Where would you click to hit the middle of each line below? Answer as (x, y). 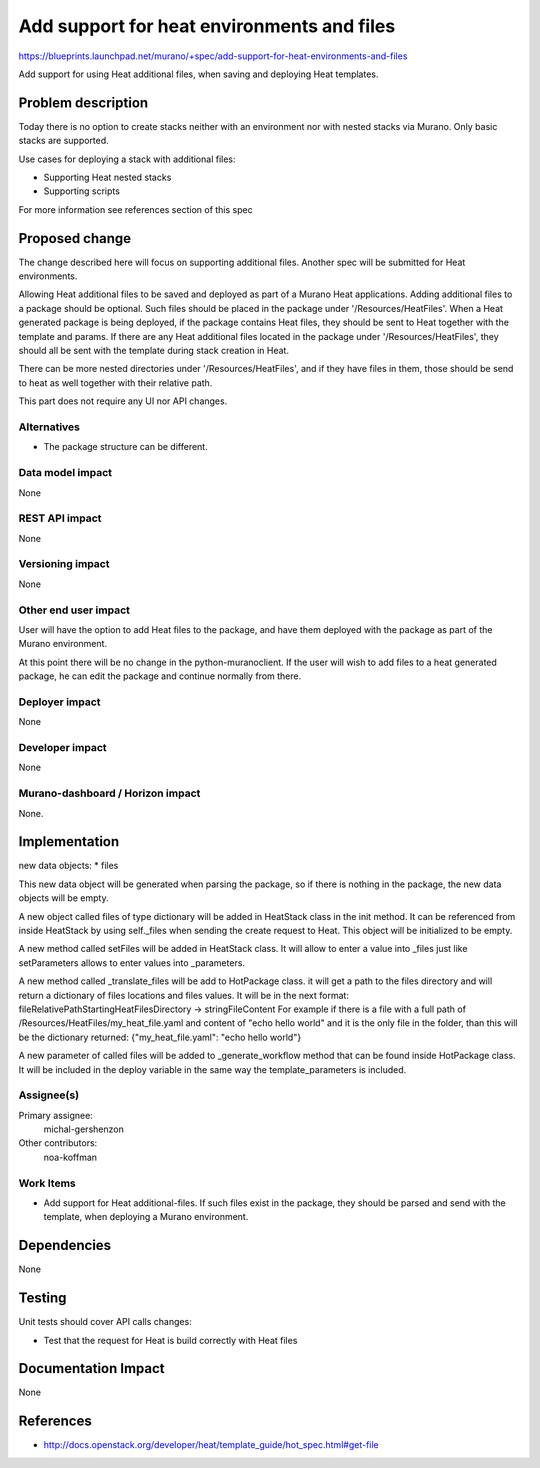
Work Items (47, 1183)
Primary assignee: (56, 1115)
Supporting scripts (81, 191)
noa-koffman (70, 1157)
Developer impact (62, 747)
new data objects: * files (68, 866)
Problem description (83, 102)
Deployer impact (59, 702)
